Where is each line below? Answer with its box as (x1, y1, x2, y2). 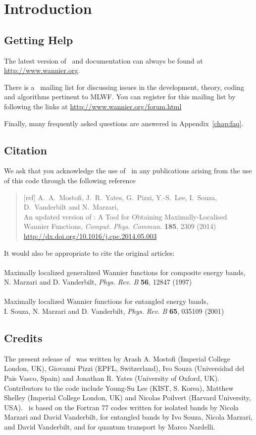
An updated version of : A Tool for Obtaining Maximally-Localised (23, 211, 227, 221)
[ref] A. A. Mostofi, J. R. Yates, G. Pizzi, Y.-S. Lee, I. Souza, (23, 192, 217, 202)
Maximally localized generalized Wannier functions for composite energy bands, (4, 267, 246, 277)
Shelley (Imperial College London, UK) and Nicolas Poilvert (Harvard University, (4, 392, 251, 403)
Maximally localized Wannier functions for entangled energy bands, (4, 296, 208, 306)
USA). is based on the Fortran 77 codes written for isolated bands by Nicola (4, 402, 239, 412)
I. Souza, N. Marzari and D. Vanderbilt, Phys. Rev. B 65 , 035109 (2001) (4, 306, 224, 316)
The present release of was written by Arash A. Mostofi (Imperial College (4, 353, 231, 363)
